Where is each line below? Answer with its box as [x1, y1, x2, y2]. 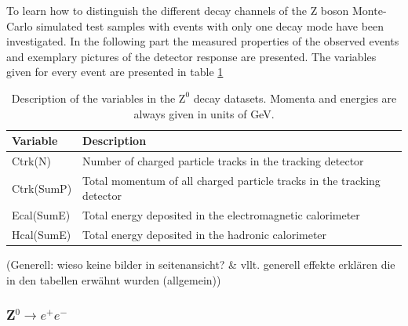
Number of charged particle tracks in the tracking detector [82, 153, 364, 168]
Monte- [352, 2, 387, 18]
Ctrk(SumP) [12, 179, 72, 196]
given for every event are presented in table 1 [6, 63, 224, 80]
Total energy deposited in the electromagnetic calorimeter [82, 207, 360, 223]
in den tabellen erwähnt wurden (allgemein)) [6, 271, 221, 288]
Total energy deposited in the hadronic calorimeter [82, 226, 327, 243]
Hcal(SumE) [12, 226, 71, 243]
